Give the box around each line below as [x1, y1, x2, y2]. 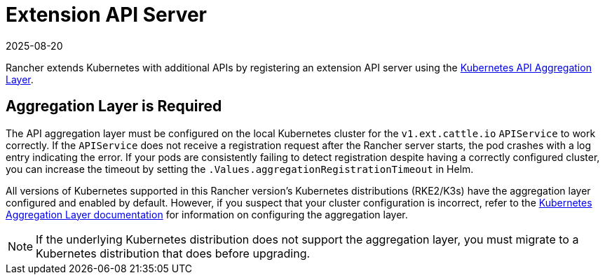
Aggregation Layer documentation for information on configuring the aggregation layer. [6, 208, 408, 220]
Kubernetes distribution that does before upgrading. [36, 246, 311, 260]
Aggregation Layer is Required [6, 97, 222, 115]
